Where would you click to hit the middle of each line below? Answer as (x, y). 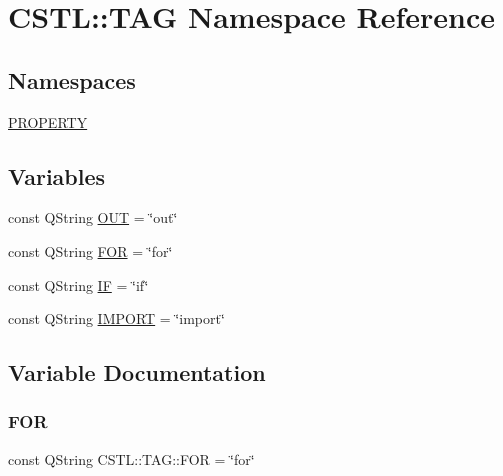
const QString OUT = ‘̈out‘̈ (93, 217)
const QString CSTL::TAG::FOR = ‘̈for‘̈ (131, 458)
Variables (57, 175)
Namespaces (72, 79)
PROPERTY (48, 121)
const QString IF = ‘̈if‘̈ (78, 284)
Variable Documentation (137, 372)
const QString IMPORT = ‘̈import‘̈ (116, 318)
